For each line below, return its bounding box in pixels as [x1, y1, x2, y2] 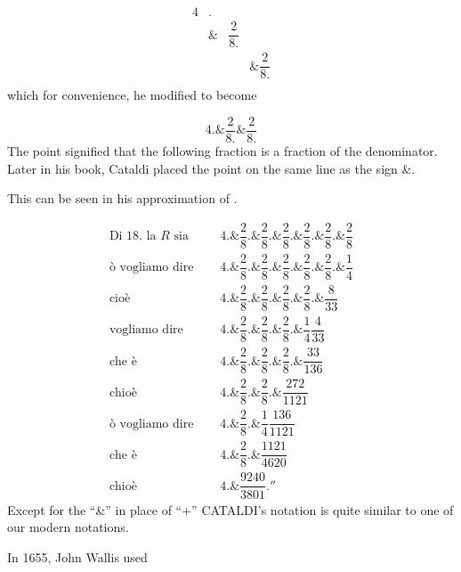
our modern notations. [7, 518, 129, 536]
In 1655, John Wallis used [7, 547, 148, 566]
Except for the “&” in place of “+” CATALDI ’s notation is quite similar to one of [7, 500, 454, 519]
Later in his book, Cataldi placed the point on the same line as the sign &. [7, 159, 416, 177]
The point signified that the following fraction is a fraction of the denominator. [7, 141, 438, 159]
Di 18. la [109, 230, 157, 243]
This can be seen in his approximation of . [7, 189, 238, 208]
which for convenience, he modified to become [7, 86, 257, 104]
